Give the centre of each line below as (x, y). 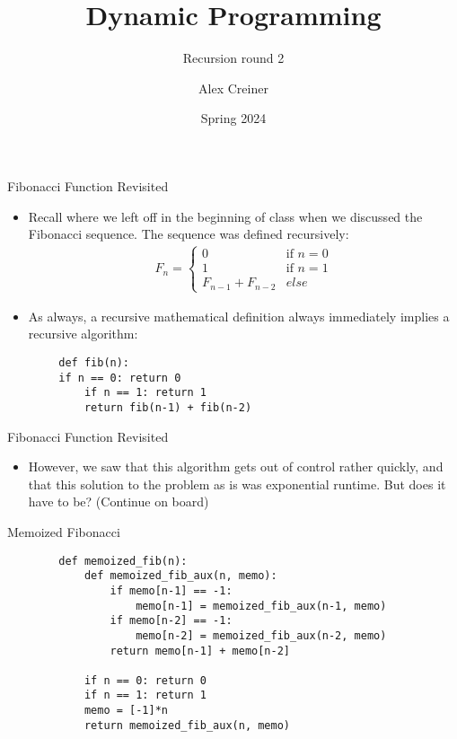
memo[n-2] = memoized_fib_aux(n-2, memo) (261, 635)
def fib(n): (94, 362)
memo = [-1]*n (126, 711)
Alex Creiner (233, 88)
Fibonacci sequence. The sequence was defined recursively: (189, 234)
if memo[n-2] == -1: (171, 621)
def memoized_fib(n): (123, 561)
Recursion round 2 (233, 58)
